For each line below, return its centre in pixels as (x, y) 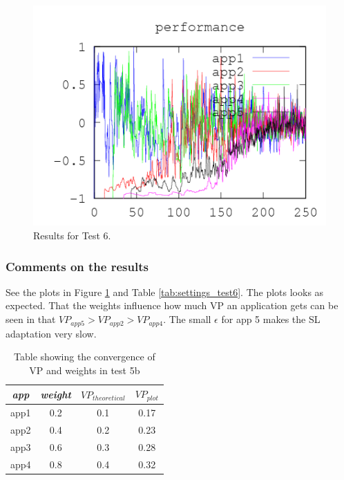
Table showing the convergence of (85, 357)
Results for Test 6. (72, 236)
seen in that (31, 319)
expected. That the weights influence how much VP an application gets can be (172, 305)
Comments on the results (77, 266)
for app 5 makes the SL (271, 319)
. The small (187, 319)
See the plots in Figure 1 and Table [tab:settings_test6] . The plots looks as (165, 292)
